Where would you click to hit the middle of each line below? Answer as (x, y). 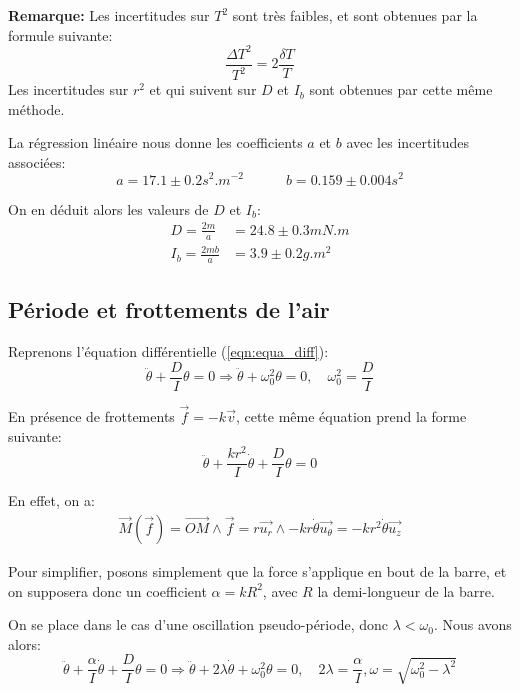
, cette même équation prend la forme (351, 415)
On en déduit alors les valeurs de (108, 208)
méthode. (36, 108)
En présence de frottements (91, 415)
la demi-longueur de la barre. (406, 590)
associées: (37, 161)
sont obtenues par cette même (401, 89)
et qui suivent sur (203, 89)
